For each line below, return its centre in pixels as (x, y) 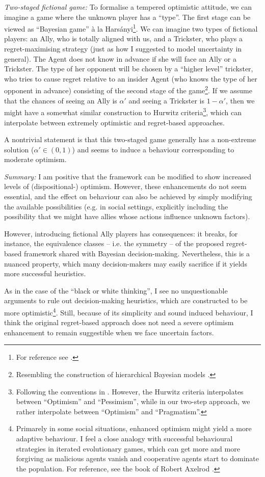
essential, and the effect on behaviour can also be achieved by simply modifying (128, 196)
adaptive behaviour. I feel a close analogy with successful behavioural (124, 438)
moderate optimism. (35, 159)
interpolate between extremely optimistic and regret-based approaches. (114, 122)
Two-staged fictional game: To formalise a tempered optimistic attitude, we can (128, 7)
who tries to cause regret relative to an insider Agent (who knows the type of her (131, 78)
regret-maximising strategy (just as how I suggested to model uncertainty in (123, 49)
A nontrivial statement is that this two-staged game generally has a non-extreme (130, 139)
